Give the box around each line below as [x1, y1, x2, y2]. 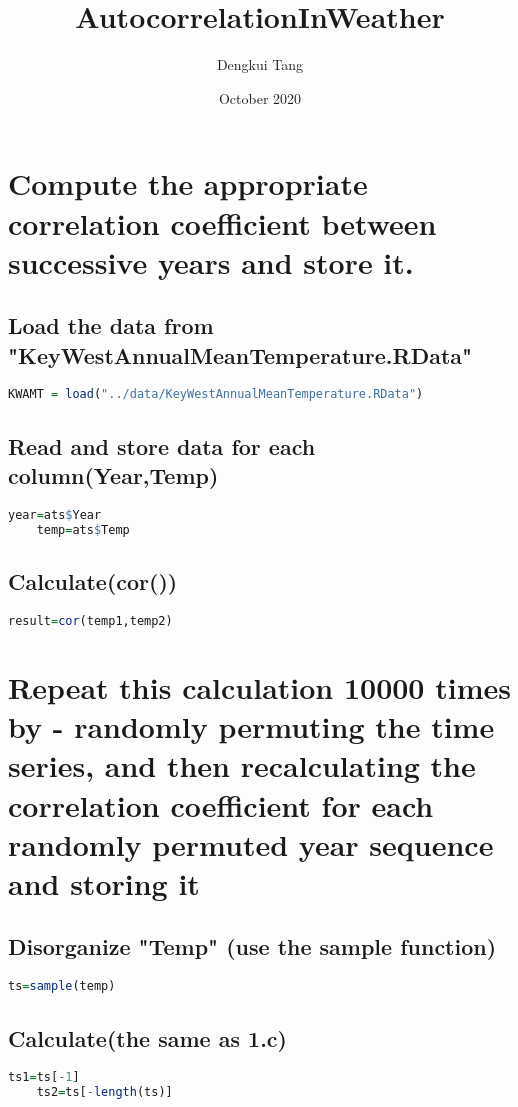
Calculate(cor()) [8, 566, 178, 597]
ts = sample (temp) [8, 979, 116, 994]
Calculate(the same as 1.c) [8, 1022, 287, 1053]
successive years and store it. [8, 241, 414, 282]
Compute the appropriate [8, 163, 368, 204]
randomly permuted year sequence [8, 823, 494, 864]
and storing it [8, 862, 200, 903]
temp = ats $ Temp [36, 522, 130, 537]
